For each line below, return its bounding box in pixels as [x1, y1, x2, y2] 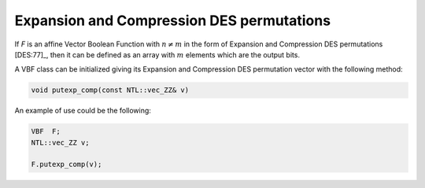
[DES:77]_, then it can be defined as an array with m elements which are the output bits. [14, 50, 301, 59]
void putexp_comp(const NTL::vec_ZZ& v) [31, 86, 189, 94]
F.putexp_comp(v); [31, 160, 102, 169]
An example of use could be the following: [14, 106, 151, 116]
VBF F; [31, 127, 61, 136]
